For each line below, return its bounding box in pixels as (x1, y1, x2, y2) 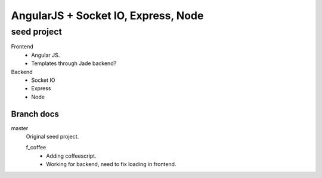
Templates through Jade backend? (31, 60, 117, 67)
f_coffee (26, 144, 47, 151)
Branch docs (11, 109, 60, 119)
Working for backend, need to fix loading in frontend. (46, 161, 177, 168)
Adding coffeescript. (46, 152, 97, 159)
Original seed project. (26, 133, 79, 140)
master (11, 124, 29, 131)
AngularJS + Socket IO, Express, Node (11, 9, 204, 22)
